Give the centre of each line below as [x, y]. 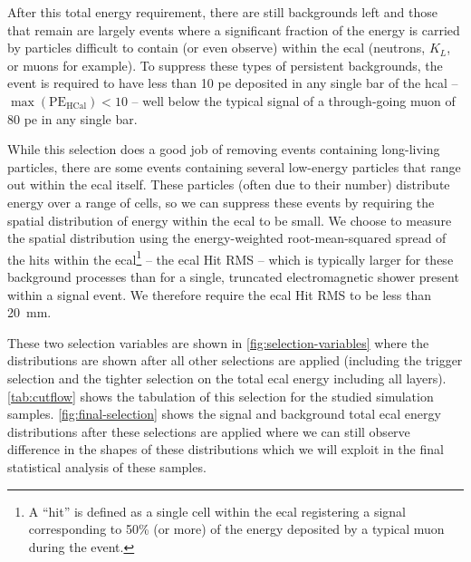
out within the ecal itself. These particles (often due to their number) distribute [229, 184]
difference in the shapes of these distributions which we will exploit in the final [226, 449]
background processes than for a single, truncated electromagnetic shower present [233, 276]
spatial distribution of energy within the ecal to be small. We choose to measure [230, 220]
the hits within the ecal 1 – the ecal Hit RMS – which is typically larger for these [231, 257]
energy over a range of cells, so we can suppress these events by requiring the [221, 202]
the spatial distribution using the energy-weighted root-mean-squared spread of [227, 238]
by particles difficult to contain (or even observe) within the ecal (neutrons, [216, 48]
